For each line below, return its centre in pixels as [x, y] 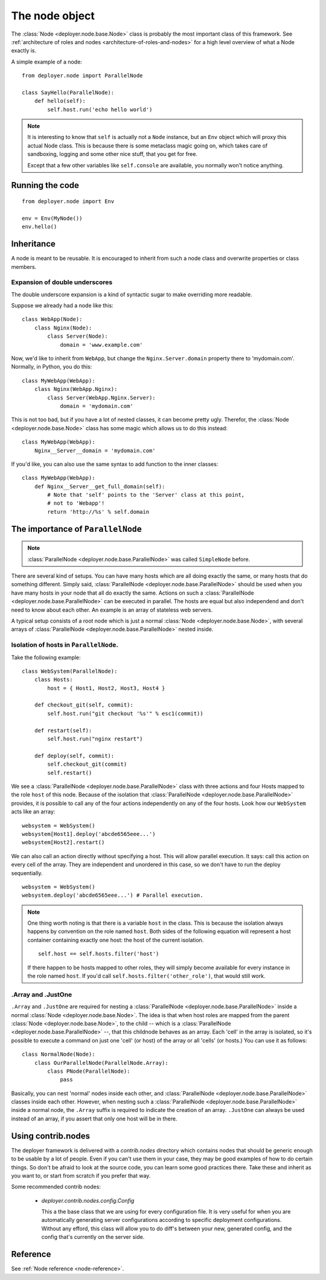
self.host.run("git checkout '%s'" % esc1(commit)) [125, 713]
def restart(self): [63, 730]
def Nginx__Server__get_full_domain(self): [100, 486]
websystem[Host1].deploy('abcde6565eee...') [89, 834]
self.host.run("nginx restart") [95, 739]
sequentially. [27, 873]
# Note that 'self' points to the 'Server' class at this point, [146, 495]
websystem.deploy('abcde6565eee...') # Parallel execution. [113, 895]
